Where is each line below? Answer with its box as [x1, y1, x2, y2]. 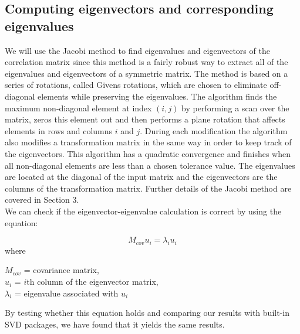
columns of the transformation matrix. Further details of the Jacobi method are [5, 182, 292, 194]
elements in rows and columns [5, 124, 113, 137]
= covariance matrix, [23, 264, 99, 276]
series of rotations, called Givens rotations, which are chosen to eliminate [5, 79, 267, 91]
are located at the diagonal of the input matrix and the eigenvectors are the [5, 171, 278, 183]
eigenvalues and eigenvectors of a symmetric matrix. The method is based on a [5, 67, 288, 79]
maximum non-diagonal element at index [5, 101, 152, 114]
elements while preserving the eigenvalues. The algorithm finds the [38, 90, 277, 102]
